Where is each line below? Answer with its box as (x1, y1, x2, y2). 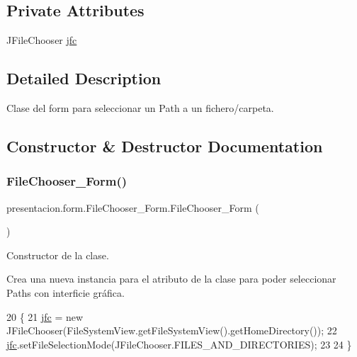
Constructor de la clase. (6, 247, 109, 262)
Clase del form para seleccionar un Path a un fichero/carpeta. (6, 101, 274, 115)
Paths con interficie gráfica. (6, 285, 125, 300)
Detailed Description (6, 67, 161, 89)
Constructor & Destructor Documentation (6, 135, 323, 157)
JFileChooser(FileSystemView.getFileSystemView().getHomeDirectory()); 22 (6, 323, 337, 338)
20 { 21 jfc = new (6, 309, 84, 324)
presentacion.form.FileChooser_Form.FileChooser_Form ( (6, 200, 259, 215)
